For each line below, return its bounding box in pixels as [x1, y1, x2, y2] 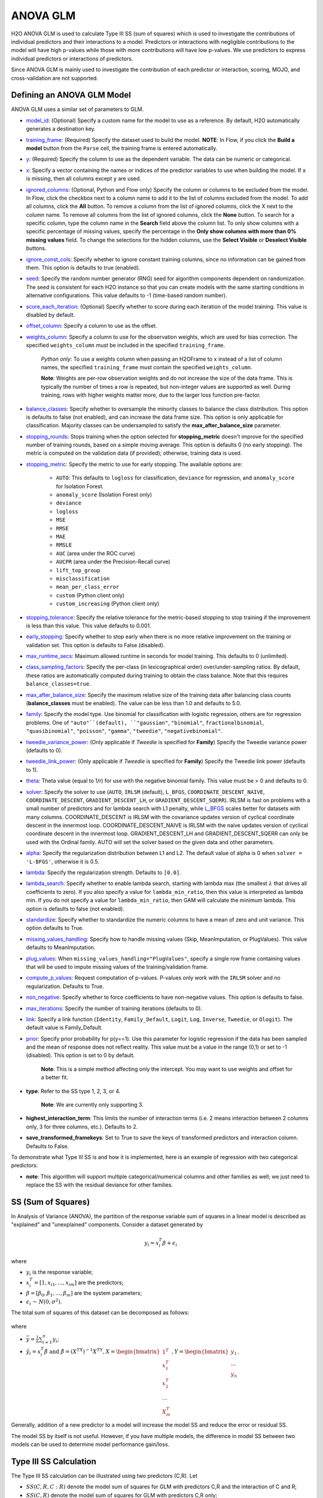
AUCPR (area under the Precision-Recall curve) [56, 558, 170, 566]
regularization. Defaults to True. [26, 983, 104, 990]
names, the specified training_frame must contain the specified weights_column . [41, 363, 252, 371]
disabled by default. [26, 312, 75, 318]
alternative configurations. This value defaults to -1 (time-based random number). [26, 292, 227, 299]
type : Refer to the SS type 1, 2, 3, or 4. [26, 1088, 121, 1095]
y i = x [144, 1239, 160, 1248]
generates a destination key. [26, 125, 96, 132]
